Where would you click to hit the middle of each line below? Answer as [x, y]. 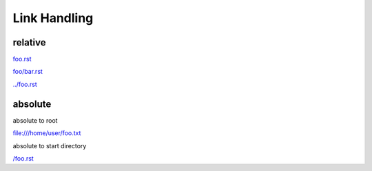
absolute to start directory [50, 145]
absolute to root [35, 120]
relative [29, 42]
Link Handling [53, 18]
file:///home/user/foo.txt [47, 133]
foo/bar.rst [28, 72]
